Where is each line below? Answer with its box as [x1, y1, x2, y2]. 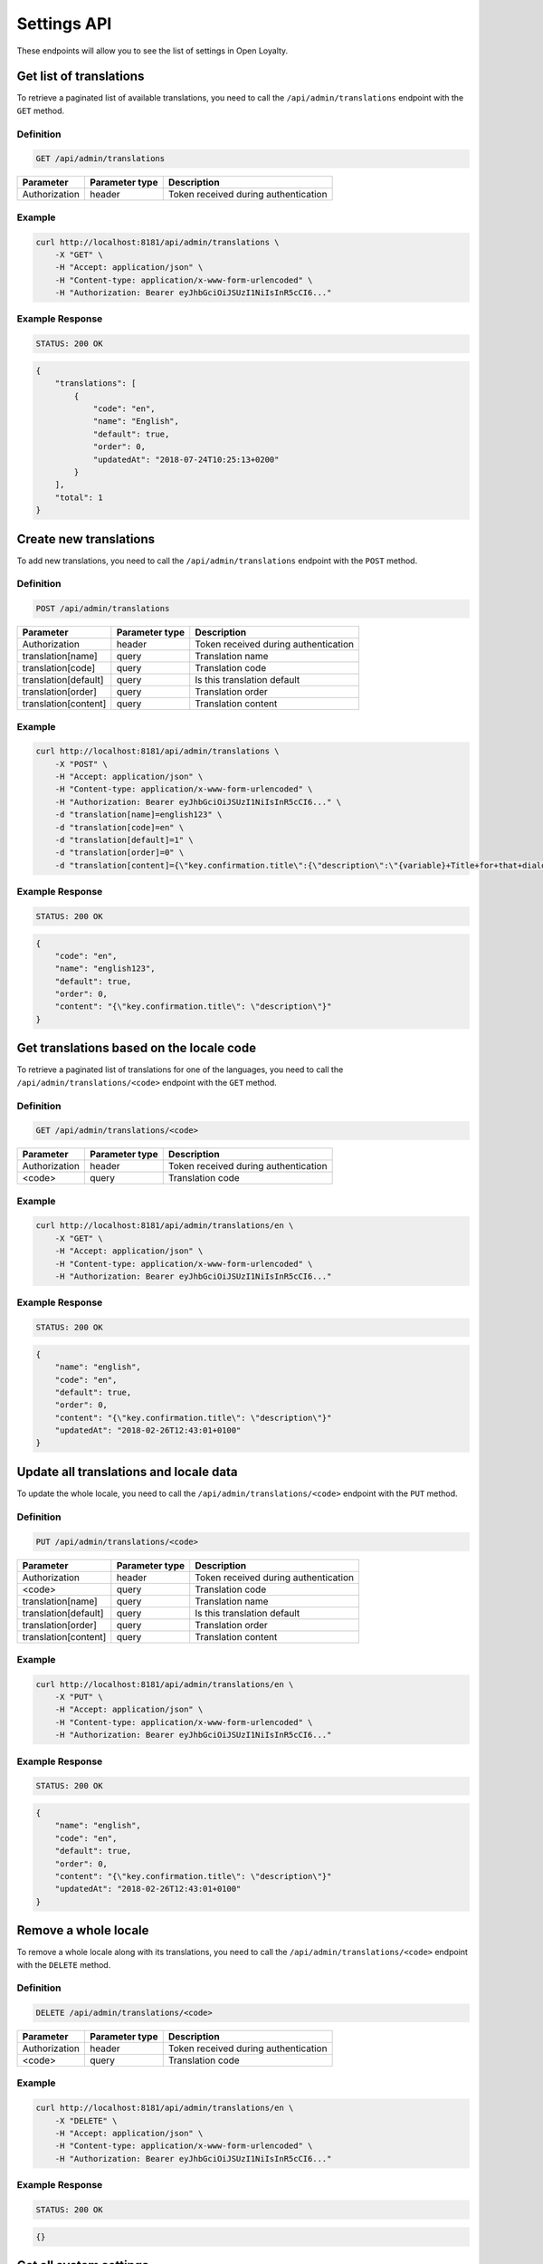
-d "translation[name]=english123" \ [54, 810, 223, 820]
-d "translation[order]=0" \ [54, 848, 185, 858]
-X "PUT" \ [54, 1692, 103, 1703]
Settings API [16, 14, 112, 34]
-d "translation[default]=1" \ [54, 835, 194, 846]
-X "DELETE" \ [54, 2115, 118, 2125]
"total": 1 [54, 492, 103, 503]
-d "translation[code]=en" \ [54, 822, 185, 832]
